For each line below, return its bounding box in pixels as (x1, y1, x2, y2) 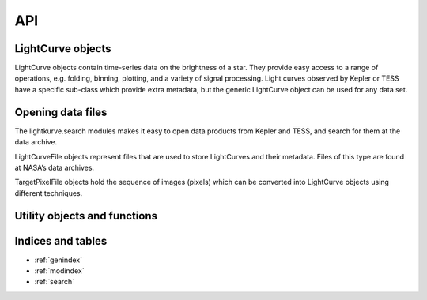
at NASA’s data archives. (14, 163, 95, 172)
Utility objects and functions (14, 209, 158, 223)
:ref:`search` (34, 277, 75, 287)
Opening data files (14, 105, 108, 118)
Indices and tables (14, 234, 108, 248)
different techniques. (14, 188, 83, 197)
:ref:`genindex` (34, 255, 83, 264)
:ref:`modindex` (34, 266, 85, 276)
